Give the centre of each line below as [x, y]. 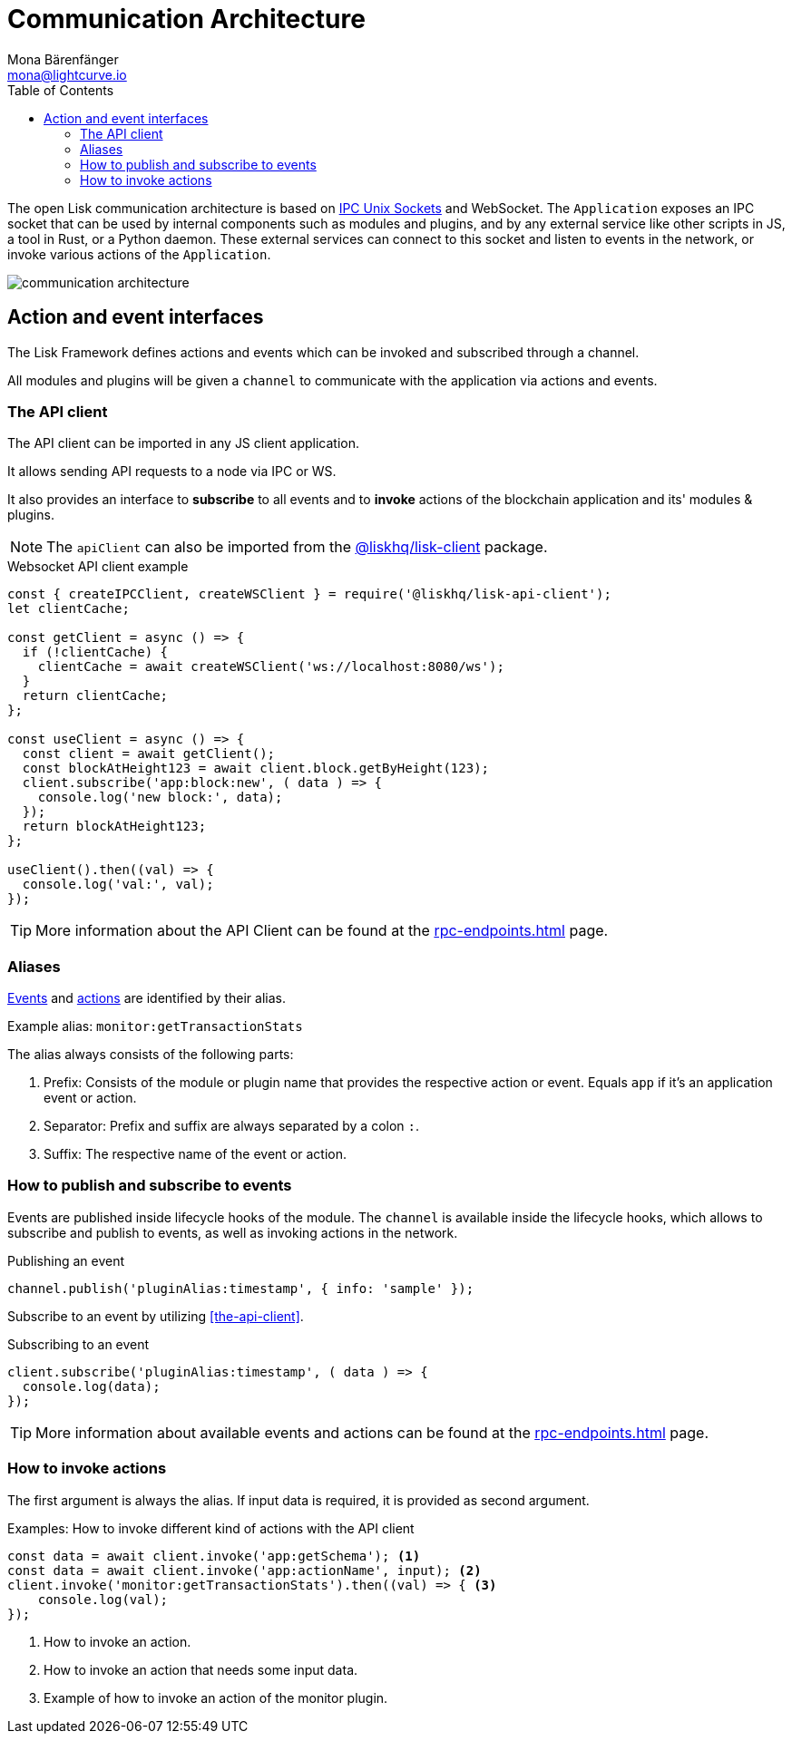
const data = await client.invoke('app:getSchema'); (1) [214, 1556]
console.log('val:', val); [118, 885]
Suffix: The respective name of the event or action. [196, 1154]
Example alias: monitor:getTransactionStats [155, 1026]
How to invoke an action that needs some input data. [201, 1669]
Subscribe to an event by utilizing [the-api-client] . [156, 1316]
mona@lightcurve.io [67, 74]
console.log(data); [91, 1386]
